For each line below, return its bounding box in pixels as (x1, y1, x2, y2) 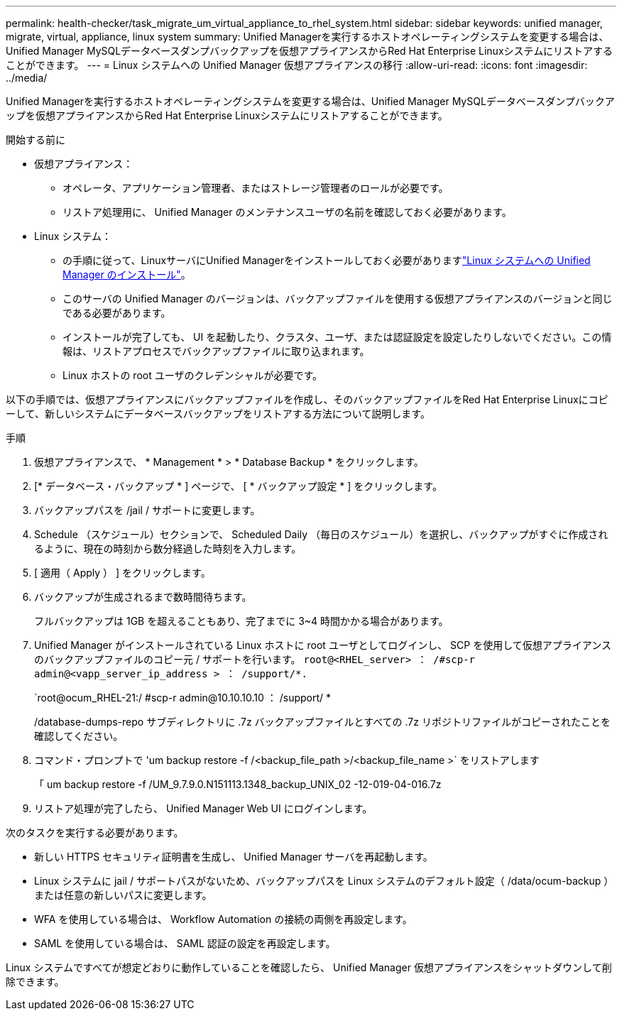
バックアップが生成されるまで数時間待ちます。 (34, 591, 252, 603)
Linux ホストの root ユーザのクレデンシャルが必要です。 (62, 369, 323, 381)
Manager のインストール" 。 (62, 268, 191, 280)
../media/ (6, 72, 48, 84)
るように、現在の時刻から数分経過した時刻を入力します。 (34, 542, 302, 555)
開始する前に (6, 133, 65, 146)
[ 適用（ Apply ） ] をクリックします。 (34, 567, 211, 579)
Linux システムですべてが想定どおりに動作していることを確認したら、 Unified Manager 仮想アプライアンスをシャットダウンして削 (6, 961, 612, 973)
